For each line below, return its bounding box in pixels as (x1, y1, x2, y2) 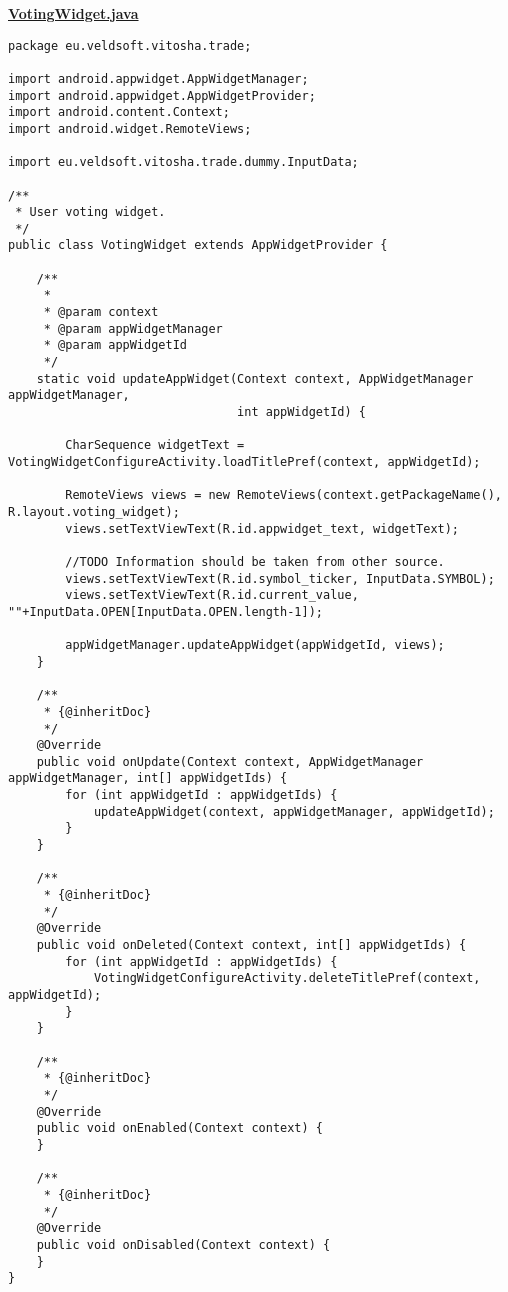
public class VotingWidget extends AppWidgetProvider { (8, 238, 388, 253)
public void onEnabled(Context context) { (36, 1121, 323, 1136)
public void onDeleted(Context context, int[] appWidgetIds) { (36, 938, 467, 953)
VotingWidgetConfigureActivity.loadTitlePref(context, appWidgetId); (8, 455, 481, 469)
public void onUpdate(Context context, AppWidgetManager (36, 754, 424, 769)
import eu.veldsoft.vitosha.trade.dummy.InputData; (8, 155, 359, 170)
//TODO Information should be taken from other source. (65, 554, 445, 569)
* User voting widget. (15, 205, 166, 220)
